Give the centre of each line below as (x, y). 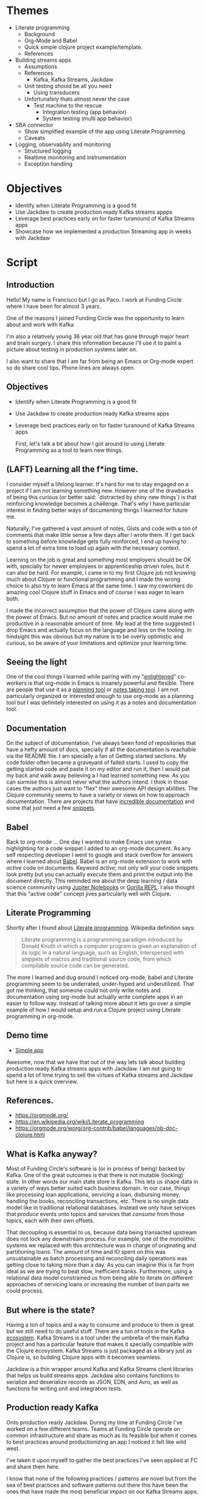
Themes (27, 11)
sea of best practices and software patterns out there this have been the (97, 1485)
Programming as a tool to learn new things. (69, 450)
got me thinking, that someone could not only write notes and (83, 990)
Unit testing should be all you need (68, 86)
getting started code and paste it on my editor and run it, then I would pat (98, 769)
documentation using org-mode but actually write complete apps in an (95, 997)
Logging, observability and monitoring (63, 144)
